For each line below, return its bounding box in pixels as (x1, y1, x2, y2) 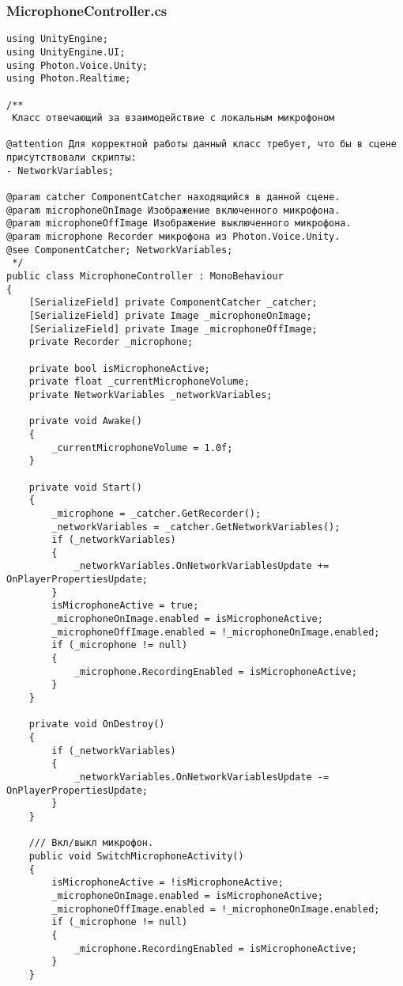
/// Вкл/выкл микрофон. (28, 837, 154, 849)
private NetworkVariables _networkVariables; (28, 389, 273, 400)
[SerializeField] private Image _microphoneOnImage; (28, 310, 312, 321)
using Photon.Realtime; (6, 73, 131, 85)
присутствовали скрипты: (6, 152, 137, 164)
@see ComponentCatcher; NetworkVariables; (6, 244, 233, 256)
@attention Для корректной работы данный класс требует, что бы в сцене (6, 138, 397, 150)
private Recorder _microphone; (28, 336, 194, 348)
